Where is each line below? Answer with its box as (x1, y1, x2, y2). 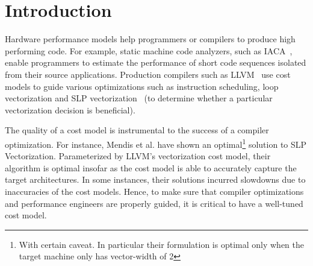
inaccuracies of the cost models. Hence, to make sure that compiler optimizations (5, 185, 304, 197)
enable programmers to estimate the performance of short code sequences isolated (5, 56, 306, 69)
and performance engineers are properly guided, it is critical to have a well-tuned (5, 197, 303, 209)
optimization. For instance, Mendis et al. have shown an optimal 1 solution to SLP (5, 136, 307, 150)
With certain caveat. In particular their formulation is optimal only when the (19, 238, 304, 250)
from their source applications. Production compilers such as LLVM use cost (5, 68, 291, 80)
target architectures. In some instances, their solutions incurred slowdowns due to (5, 173, 306, 186)
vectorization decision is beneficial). (5, 103, 135, 116)
